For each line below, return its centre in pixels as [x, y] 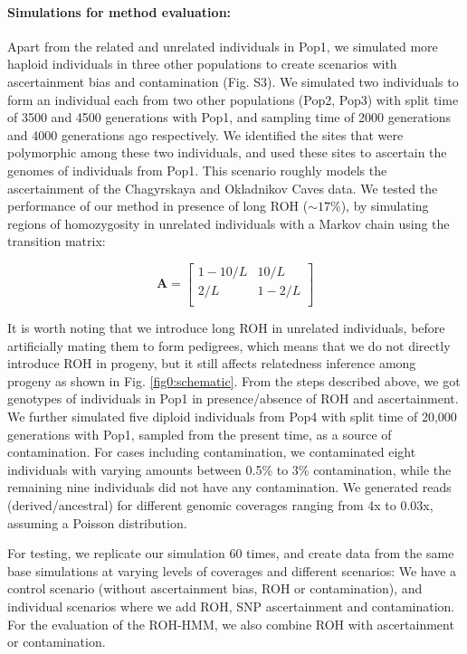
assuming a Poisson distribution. [97, 522]
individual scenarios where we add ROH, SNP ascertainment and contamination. [231, 606]
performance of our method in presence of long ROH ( [158, 206]
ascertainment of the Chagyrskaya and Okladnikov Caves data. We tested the [223, 188]
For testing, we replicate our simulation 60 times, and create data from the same [231, 553]
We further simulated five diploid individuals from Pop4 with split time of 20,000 [232, 416]
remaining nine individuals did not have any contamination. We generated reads [229, 487]
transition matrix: [57, 241]
